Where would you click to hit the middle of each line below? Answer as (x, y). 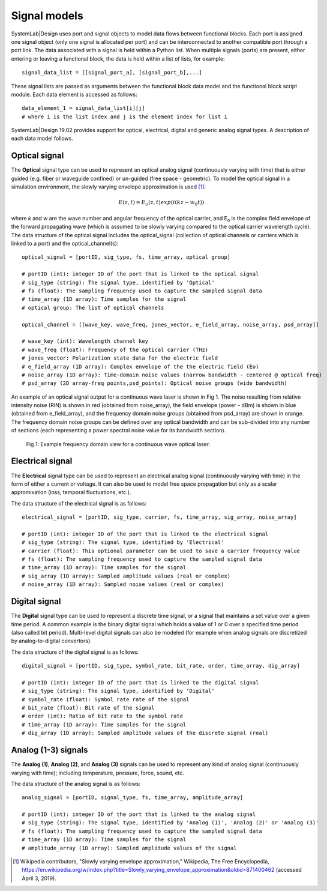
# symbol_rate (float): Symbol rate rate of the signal (106, 699)
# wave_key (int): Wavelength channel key (85, 341)
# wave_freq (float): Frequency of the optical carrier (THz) (115, 349)
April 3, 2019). (39, 878)
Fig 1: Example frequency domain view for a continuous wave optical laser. (118, 444)
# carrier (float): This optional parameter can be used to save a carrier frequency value (161, 551)
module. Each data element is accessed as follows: (74, 94)
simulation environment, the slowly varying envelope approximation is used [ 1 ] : (109, 187)
